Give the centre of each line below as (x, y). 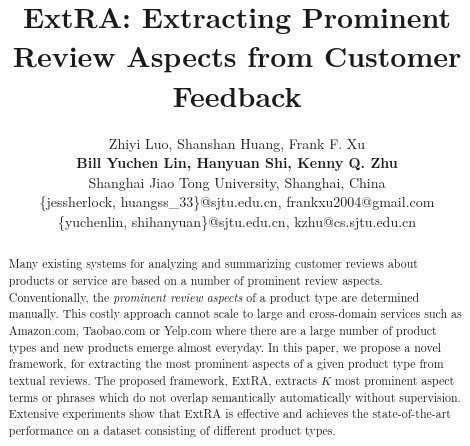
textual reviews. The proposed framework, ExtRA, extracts (162, 379)
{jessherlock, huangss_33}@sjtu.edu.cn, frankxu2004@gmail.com (237, 201)
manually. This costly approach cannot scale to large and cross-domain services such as (235, 313)
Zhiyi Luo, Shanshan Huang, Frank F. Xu (237, 142)
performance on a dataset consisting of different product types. (172, 429)
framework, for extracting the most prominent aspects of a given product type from (226, 363)
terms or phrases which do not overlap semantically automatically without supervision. (234, 396)
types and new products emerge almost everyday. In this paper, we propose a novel (224, 346)
